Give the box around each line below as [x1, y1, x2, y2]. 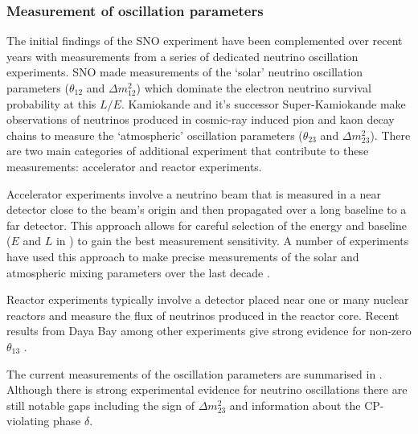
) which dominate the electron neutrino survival [136, 80, 371, 96]
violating [6, 412, 50, 429]
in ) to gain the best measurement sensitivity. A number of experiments [55, 232, 409, 249]
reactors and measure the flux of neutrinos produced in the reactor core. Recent [6, 306, 400, 323]
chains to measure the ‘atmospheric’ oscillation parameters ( [6, 126, 303, 143]
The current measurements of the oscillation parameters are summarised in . [6, 365, 383, 382]
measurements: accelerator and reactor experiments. [6, 158, 262, 174]
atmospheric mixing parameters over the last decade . [6, 264, 270, 280]
